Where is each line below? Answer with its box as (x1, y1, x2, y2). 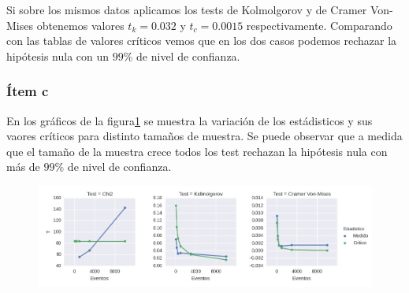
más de (6, 158, 40, 175)
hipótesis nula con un (6, 47, 110, 64)
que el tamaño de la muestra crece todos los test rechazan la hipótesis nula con (6, 143, 388, 159)
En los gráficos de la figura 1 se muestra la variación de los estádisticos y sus (6, 112, 373, 128)
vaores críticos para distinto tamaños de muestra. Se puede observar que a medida (6, 128, 403, 144)
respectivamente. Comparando (246, 17, 392, 33)
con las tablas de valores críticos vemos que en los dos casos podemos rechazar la (6, 32, 397, 49)
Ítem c (6, 81, 49, 101)
